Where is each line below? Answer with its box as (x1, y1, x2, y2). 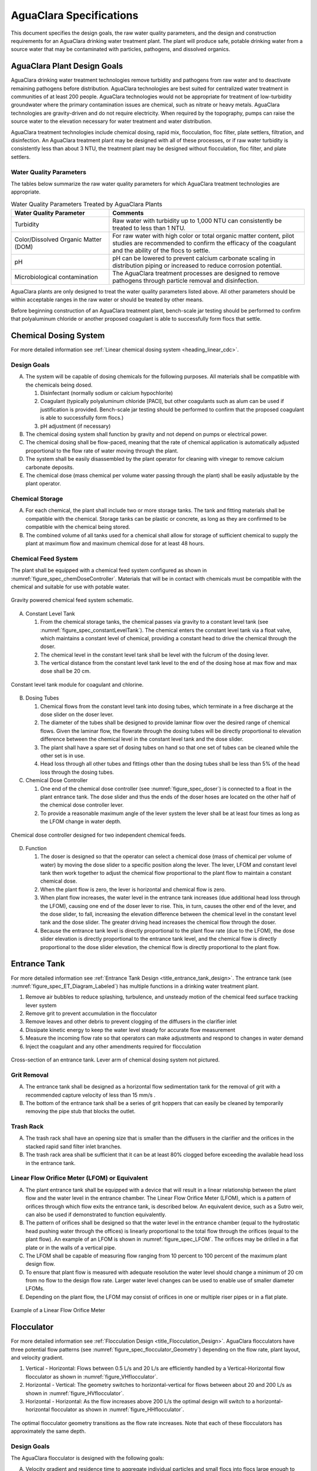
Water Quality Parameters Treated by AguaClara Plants (11, 200, 163, 208)
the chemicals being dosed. (25, 381, 93, 388)
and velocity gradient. (11, 1354, 64, 1361)
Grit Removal (11, 1071, 49, 1079)
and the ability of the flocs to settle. (112, 247, 211, 255)
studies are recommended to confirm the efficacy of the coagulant (112, 239, 296, 247)
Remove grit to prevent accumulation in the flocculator (25, 1010, 157, 1017)
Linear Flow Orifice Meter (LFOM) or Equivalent (11, 1174, 148, 1182)
